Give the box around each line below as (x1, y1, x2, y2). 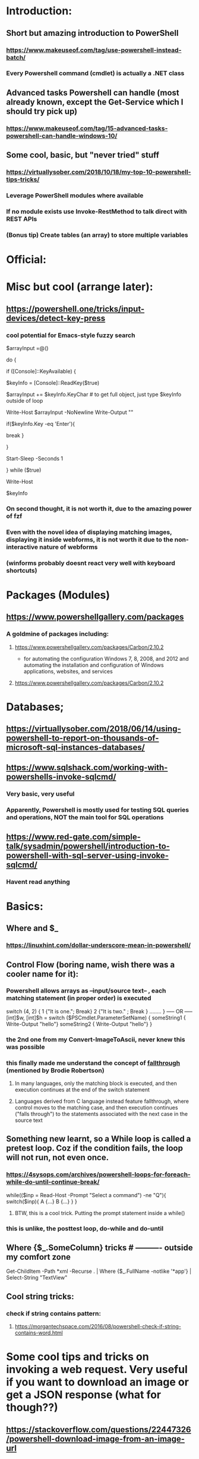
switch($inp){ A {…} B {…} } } (6, 1198, 77, 1205)
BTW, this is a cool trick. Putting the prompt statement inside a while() (14, 1209, 185, 1216)
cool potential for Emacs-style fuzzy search (6, 331, 135, 339)
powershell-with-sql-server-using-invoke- (6, 850, 169, 860)
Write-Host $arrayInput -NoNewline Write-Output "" (6, 409, 134, 416)
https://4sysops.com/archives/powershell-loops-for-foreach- (6, 1170, 191, 1179)
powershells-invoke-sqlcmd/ (6, 772, 116, 782)
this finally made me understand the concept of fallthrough (6, 1059, 180, 1067)
